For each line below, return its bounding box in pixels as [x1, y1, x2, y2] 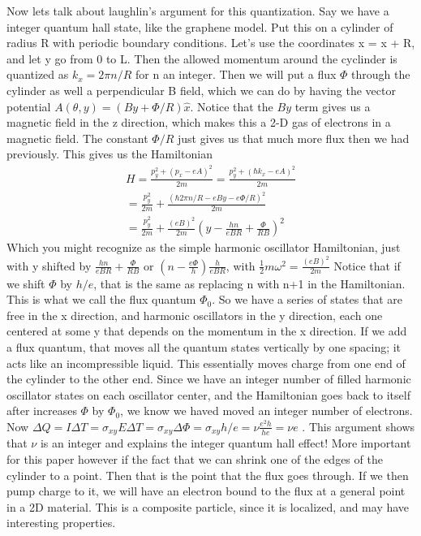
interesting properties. [6, 514, 116, 531]
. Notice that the [190, 97, 273, 115]
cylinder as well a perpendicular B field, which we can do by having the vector [6, 81, 396, 98]
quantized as [6, 66, 69, 83]
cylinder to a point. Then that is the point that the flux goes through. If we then [6, 466, 409, 483]
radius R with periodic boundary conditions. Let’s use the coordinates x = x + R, [6, 34, 415, 51]
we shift [6, 274, 45, 292]
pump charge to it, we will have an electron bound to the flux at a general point [6, 482, 406, 499]
